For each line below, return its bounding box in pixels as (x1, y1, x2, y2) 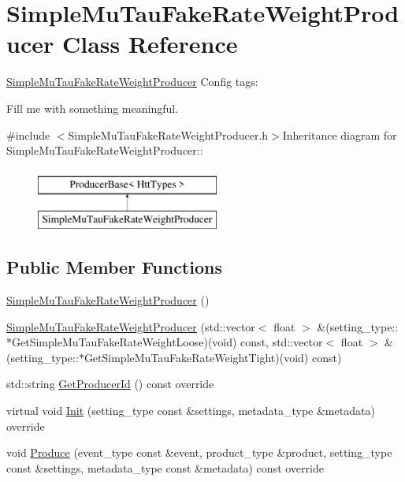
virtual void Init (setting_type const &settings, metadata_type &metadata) (6, 402, 375, 419)
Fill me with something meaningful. (6, 99, 179, 116)
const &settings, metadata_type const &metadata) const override (6, 459, 324, 476)
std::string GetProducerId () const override (6, 376, 214, 392)
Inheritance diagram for (282, 126, 397, 143)
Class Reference (61, 28, 238, 60)
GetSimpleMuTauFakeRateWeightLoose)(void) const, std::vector (12, 334, 323, 350)
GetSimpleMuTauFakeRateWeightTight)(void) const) (84, 349, 342, 365)
